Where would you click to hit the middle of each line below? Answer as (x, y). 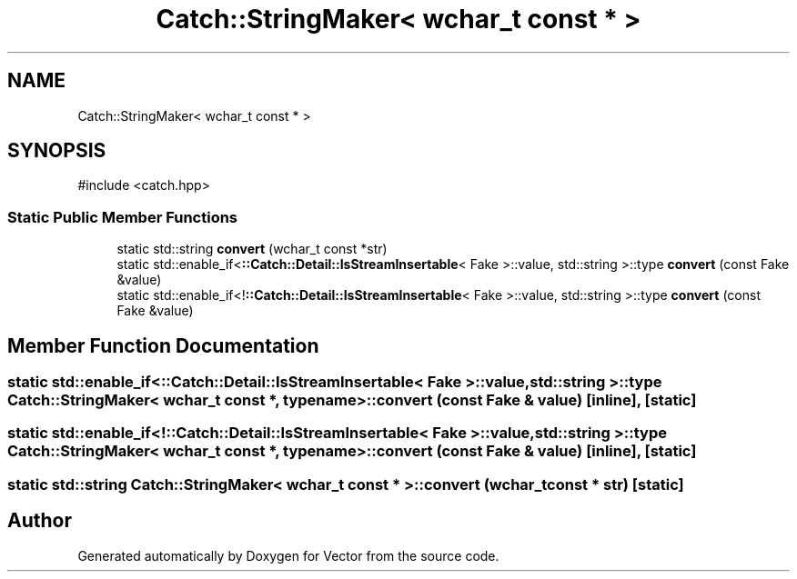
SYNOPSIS (57, 151)
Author (40, 521)
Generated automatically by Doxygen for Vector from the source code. (288, 555)
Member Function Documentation (163, 345)
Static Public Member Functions (123, 217)
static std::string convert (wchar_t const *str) (252, 249)
